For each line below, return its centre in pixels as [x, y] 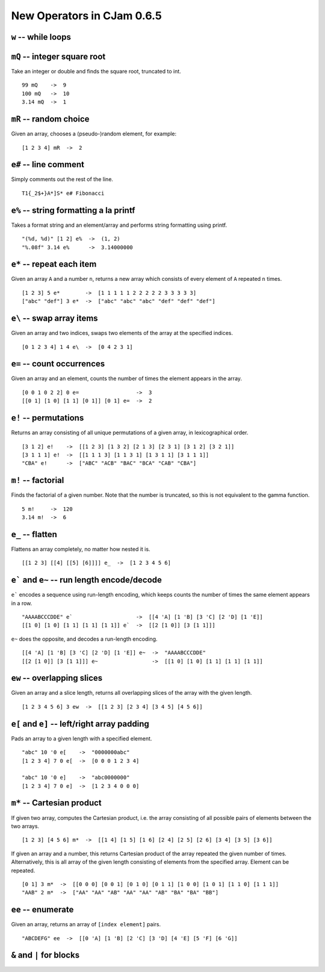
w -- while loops [41, 37]
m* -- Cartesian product [56, 803]
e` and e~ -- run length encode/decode [87, 580]
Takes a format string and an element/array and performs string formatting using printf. [119, 225]
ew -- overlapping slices [57, 678]
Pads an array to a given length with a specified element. [82, 738]
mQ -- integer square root [58, 56]
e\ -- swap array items [55, 318]
